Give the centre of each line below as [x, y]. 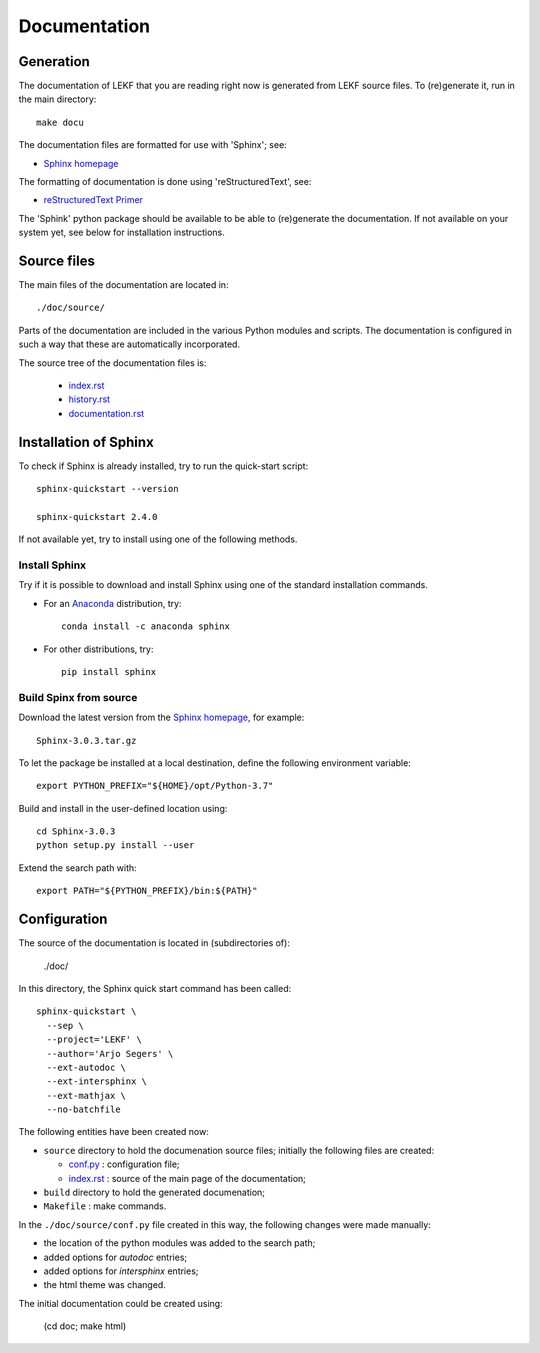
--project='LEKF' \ [94, 1039]
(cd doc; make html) [85, 1326]
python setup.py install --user [115, 845]
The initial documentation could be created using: [121, 1303]
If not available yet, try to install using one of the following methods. [158, 539]
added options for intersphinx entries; [121, 1271]
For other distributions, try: [98, 649]
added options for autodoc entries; [115, 1257]
